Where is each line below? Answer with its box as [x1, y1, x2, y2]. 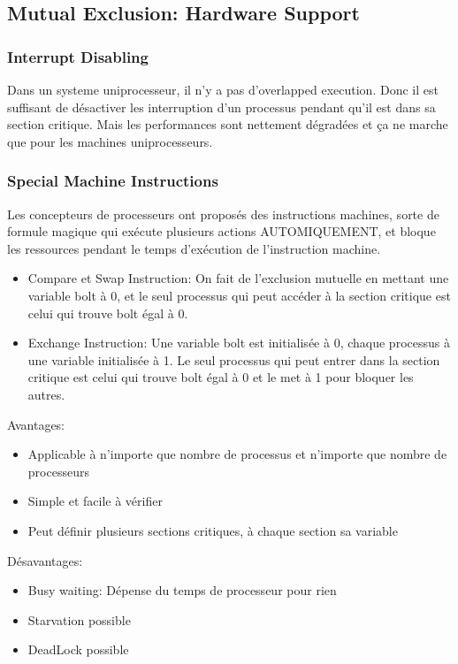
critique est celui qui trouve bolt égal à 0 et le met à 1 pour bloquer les [27, 368, 414, 386]
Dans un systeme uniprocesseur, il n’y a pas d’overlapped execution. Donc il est [7, 80, 439, 98]
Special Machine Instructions [7, 170, 218, 192]
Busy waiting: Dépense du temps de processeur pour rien [27, 581, 337, 599]
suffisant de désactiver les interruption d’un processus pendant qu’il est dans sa [7, 97, 436, 116]
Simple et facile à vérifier [27, 492, 163, 510]
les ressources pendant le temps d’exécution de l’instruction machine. [7, 239, 381, 257]
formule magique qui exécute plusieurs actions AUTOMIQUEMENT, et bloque [7, 222, 436, 240]
